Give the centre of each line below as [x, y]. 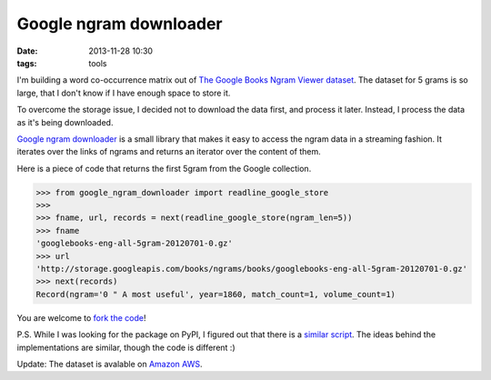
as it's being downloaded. [65, 122]
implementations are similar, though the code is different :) [126, 347]
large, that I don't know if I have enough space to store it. [124, 93]
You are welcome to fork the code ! [81, 317]
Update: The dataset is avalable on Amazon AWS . [110, 364]
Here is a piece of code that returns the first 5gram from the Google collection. [164, 168]
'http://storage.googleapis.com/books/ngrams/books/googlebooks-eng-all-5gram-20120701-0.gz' [252, 269]
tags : [27, 63]
